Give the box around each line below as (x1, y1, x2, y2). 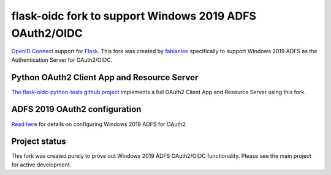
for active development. (11, 161, 72, 168)
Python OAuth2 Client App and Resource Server (11, 72, 199, 83)
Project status (11, 136, 67, 147)
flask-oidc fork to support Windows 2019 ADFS (11, 9, 257, 23)
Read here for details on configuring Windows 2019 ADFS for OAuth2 (11, 120, 186, 128)
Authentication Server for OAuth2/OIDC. (11, 56, 113, 64)
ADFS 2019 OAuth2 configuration (11, 104, 142, 114)
